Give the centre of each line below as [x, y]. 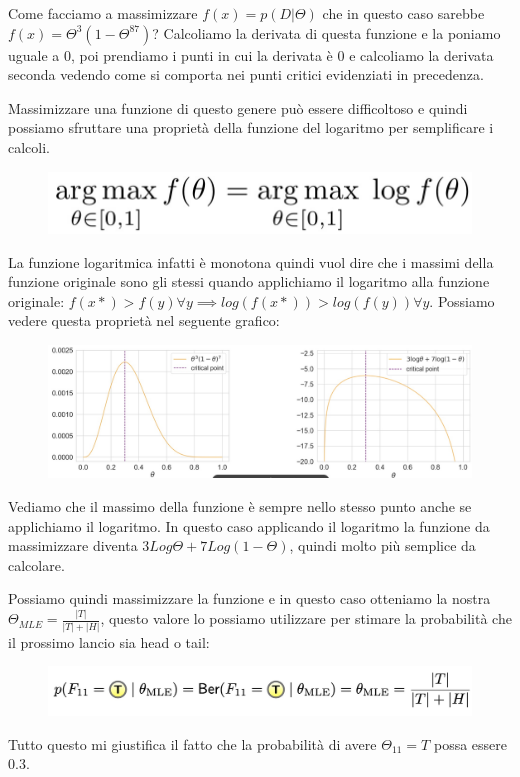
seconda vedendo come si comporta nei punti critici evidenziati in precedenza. [246, 74]
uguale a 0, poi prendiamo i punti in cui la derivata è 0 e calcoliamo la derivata [251, 54]
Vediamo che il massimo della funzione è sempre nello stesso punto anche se [240, 506]
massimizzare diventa [73, 545]
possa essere [470, 743]
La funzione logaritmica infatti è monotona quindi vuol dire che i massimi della [251, 261]
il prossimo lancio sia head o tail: [109, 641]
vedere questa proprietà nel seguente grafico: [144, 320]
